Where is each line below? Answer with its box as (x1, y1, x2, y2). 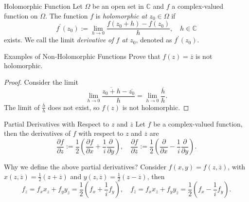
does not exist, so (48, 102, 100, 112)
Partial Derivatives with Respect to (4, 118, 109, 129)
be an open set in (92, 1, 144, 11)
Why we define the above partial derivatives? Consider (4, 162, 166, 171)
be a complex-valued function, (153, 118, 243, 129)
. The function (45, 10, 88, 20)
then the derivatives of (4, 128, 71, 138)
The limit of (4, 102, 40, 112)
